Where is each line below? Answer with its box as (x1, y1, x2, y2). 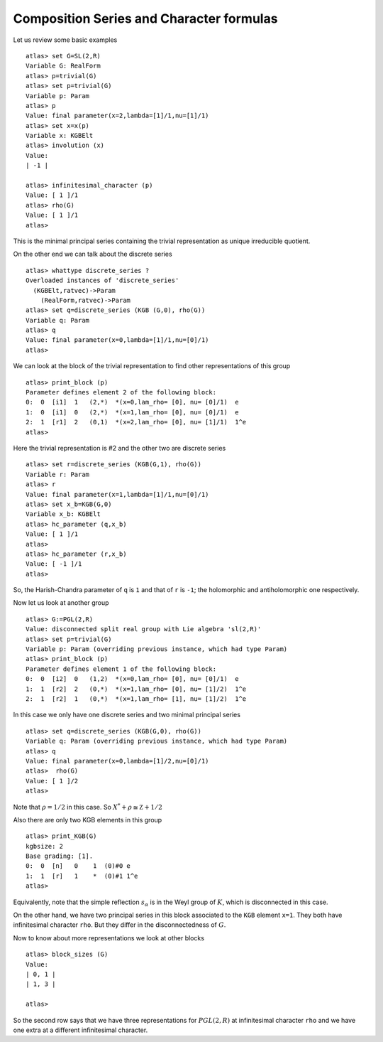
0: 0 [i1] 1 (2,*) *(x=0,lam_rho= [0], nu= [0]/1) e (26, 398, 239, 407)
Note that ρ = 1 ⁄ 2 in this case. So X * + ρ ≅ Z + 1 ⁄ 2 (13, 802, 162, 811)
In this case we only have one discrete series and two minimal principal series (13, 711, 241, 719)
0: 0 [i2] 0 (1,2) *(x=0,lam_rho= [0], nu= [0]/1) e (26, 675, 239, 683)
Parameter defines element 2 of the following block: (26, 388, 216, 397)
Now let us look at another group (13, 598, 109, 607)
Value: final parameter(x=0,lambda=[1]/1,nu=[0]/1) (26, 336, 209, 344)
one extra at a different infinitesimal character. (13, 1026, 148, 1034)
